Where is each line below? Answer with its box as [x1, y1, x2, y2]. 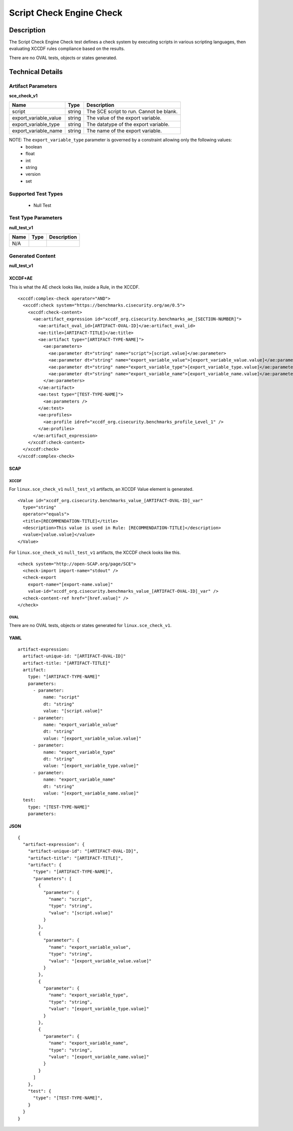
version [25, 171, 41, 177]
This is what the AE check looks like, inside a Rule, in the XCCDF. [9, 284, 140, 290]
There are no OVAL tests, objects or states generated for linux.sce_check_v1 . [9, 623, 172, 628]
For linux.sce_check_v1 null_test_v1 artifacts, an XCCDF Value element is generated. [9, 486, 194, 492]
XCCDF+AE [9, 275, 33, 281]
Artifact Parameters [9, 82, 57, 89]
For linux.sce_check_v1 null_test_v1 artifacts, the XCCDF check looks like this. [9, 550, 181, 555]
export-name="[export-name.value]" [27, 581, 113, 587]
